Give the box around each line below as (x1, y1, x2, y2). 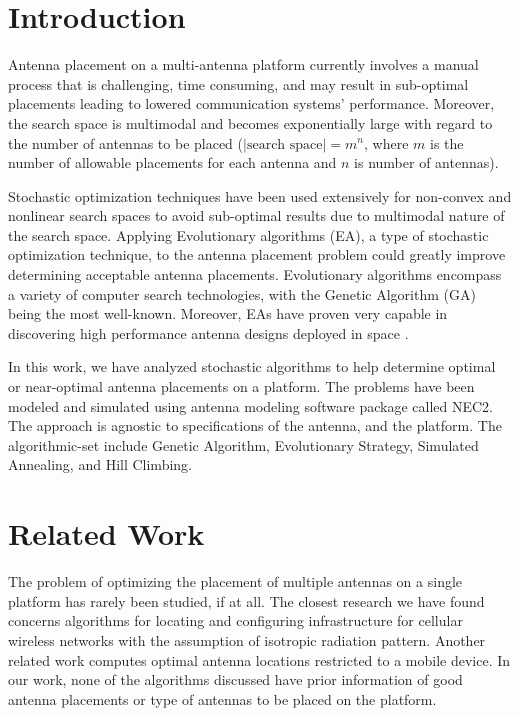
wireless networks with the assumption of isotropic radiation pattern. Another (8, 629, 486, 650)
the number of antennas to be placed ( (8, 132, 244, 153)
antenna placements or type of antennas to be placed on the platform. (8, 688, 437, 709)
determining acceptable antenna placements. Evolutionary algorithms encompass (8, 264, 502, 285)
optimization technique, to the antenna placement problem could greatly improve (8, 244, 506, 265)
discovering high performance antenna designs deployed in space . (8, 322, 409, 343)
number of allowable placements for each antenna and (8, 152, 337, 173)
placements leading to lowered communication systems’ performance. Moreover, (8, 93, 495, 114)
